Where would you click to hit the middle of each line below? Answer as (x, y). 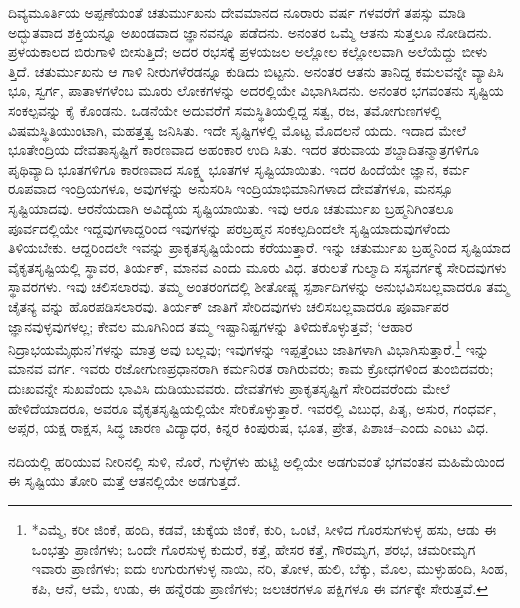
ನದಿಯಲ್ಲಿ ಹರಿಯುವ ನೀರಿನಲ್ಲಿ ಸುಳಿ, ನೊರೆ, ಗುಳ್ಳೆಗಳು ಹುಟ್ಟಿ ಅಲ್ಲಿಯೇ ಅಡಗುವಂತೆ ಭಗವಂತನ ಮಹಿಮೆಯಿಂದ (256, 460)
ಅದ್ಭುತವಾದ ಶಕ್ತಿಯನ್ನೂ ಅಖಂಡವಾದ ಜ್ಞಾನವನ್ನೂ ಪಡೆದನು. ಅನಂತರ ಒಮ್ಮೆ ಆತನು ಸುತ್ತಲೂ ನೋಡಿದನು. (250, 31)
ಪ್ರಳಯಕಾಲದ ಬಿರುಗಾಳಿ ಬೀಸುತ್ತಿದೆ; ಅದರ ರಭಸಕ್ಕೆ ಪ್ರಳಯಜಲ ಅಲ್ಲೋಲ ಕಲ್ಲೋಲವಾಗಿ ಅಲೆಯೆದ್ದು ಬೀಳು (248, 51)
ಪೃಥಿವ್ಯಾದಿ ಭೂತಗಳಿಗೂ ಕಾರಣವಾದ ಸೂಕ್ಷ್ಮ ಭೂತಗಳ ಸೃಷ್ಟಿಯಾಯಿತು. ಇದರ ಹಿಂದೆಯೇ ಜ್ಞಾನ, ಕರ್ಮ (239, 168)
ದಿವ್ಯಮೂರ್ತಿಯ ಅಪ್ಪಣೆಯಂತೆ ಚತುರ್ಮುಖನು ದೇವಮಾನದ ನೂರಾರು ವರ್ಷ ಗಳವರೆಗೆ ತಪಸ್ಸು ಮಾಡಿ (237, 12)
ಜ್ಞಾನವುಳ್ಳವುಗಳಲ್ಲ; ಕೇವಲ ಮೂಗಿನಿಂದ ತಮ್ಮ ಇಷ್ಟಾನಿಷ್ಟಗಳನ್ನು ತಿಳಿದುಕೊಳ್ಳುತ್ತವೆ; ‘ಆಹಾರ (210, 325)
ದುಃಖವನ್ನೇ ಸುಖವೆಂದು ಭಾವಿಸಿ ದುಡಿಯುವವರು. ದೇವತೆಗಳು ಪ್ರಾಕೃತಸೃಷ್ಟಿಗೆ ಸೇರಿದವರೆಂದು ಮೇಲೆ (229, 387)
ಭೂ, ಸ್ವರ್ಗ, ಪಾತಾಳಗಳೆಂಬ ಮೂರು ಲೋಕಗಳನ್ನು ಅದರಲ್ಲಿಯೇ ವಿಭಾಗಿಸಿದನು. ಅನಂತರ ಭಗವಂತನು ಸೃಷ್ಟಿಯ (256, 90)
